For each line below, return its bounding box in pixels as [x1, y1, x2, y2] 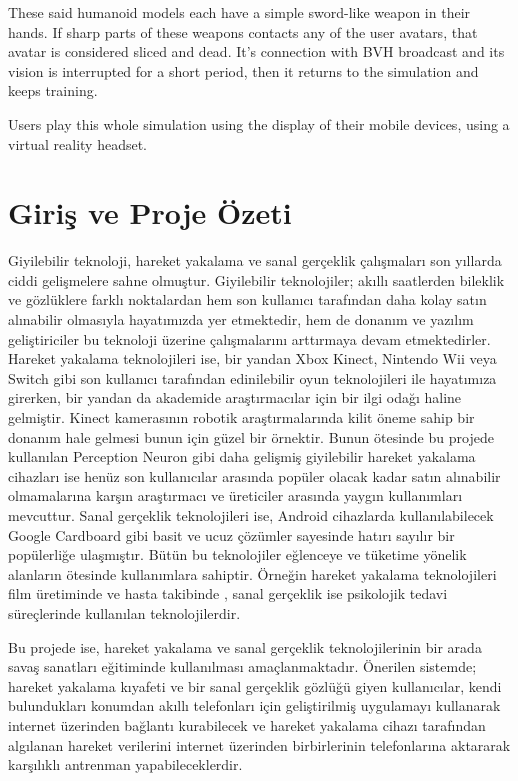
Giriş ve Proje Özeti [8, 192, 292, 233]
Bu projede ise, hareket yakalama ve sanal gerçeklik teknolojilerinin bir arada [8, 636, 482, 657]
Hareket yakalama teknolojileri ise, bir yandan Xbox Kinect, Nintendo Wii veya [8, 348, 497, 369]
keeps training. [8, 80, 98, 101]
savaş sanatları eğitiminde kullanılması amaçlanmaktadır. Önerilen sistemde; [8, 656, 477, 677]
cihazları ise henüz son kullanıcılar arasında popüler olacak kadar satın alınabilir [8, 465, 501, 486]
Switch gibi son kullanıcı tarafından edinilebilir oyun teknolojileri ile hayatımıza [8, 367, 497, 388]
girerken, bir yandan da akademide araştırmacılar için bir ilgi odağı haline [8, 387, 462, 408]
